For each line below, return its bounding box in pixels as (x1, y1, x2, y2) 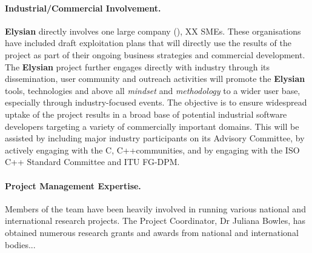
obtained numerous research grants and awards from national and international (5, 226, 299, 238)
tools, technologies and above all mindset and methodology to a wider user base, (5, 84, 300, 96)
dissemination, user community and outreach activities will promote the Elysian (5, 72, 305, 85)
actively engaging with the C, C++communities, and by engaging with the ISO (5, 143, 300, 156)
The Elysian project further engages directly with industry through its (5, 60, 270, 73)
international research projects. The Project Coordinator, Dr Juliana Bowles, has (5, 214, 306, 227)
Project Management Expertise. (5, 179, 141, 192)
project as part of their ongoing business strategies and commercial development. (5, 48, 305, 61)
